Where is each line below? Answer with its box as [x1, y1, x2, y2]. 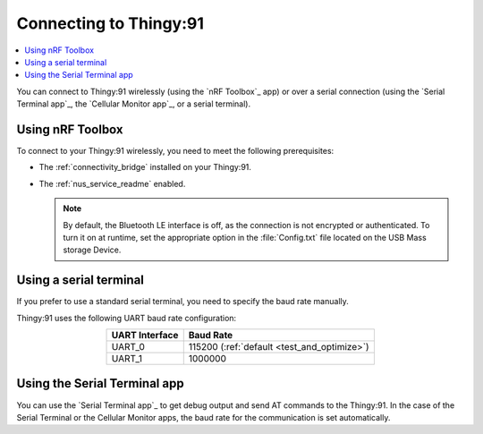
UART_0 [111, 341, 145, 353]
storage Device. [63, 244, 122, 255]
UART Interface [111, 329, 179, 342]
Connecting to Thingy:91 [16, 13, 205, 33]
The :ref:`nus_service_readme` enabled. [38, 178, 186, 189]
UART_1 [111, 353, 143, 365]
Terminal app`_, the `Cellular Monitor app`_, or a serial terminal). [16, 98, 250, 109]
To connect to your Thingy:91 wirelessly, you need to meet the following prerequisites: [16, 146, 335, 157]
